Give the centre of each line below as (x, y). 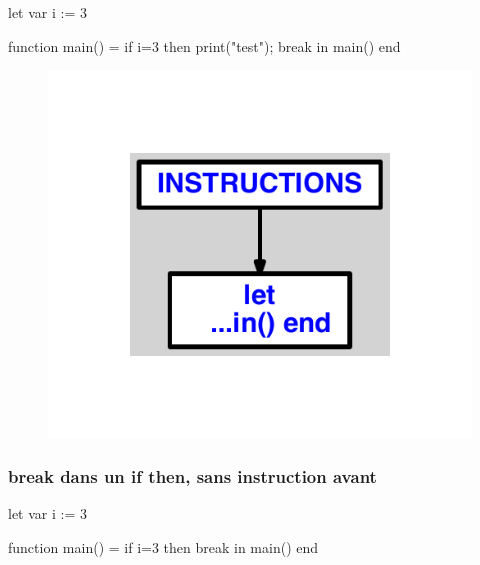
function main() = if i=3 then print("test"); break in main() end (204, 45)
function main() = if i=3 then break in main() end (163, 547)
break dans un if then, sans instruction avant (192, 476)
